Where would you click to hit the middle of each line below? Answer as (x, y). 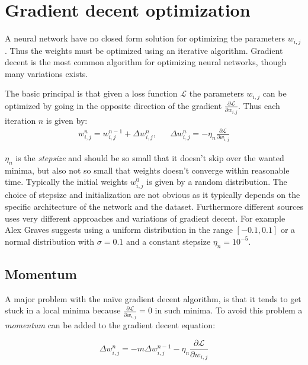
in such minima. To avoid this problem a (229, 310)
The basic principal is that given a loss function (91, 93)
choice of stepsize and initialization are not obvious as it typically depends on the (153, 195)
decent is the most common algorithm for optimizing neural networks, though (146, 62)
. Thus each (259, 105)
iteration (20, 120)
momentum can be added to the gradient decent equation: (110, 325)
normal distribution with (50, 241)
